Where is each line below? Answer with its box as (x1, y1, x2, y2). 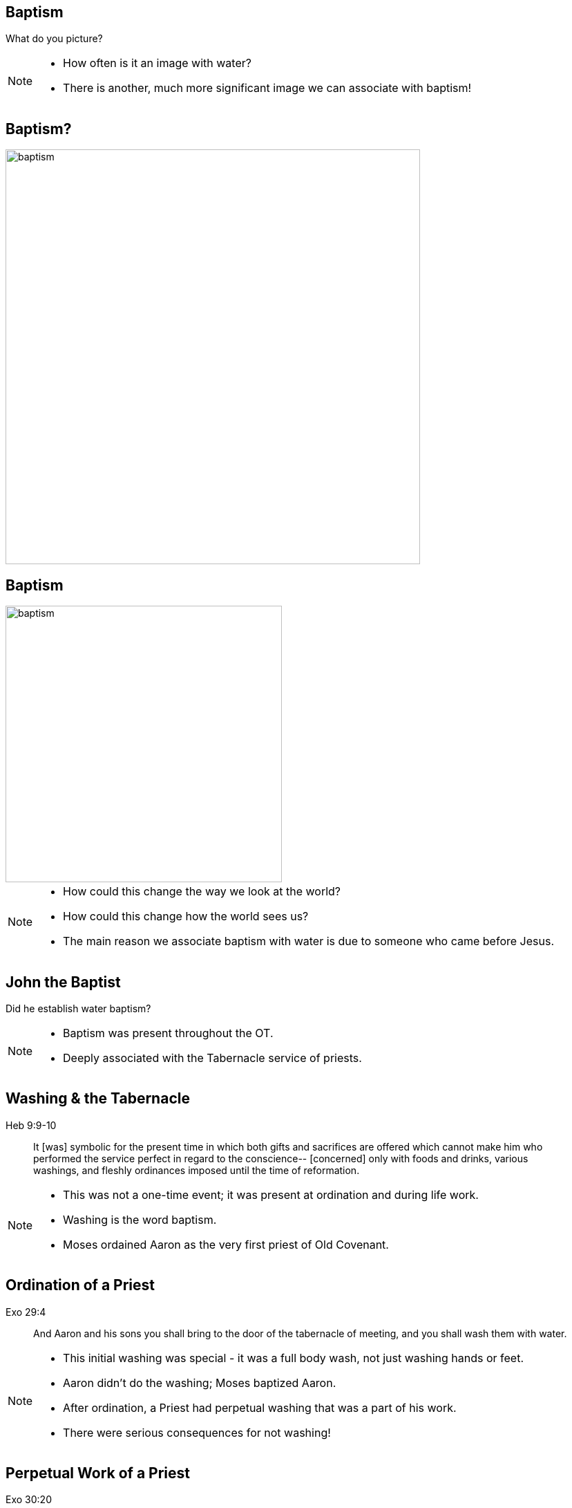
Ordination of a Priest (6, 1276, 155, 1294)
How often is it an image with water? (63, 56, 251, 71)
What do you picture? (6, 32, 103, 45)
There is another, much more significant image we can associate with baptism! (63, 81, 472, 95)
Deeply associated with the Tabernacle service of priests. (63, 1050, 362, 1065)
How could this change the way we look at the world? (63, 884, 341, 899)
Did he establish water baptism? (6, 1002, 151, 1014)
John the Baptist (6, 973, 121, 991)
